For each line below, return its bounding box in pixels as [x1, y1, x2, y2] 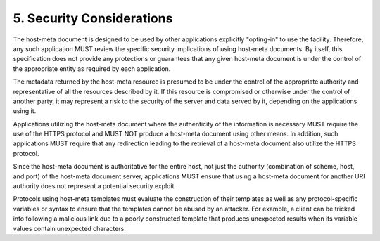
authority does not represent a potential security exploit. [13, 182, 176, 190]
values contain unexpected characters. [13, 224, 127, 233]
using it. [13, 107, 37, 115]
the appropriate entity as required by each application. [13, 64, 171, 73]
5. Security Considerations [13, 11, 173, 26]
